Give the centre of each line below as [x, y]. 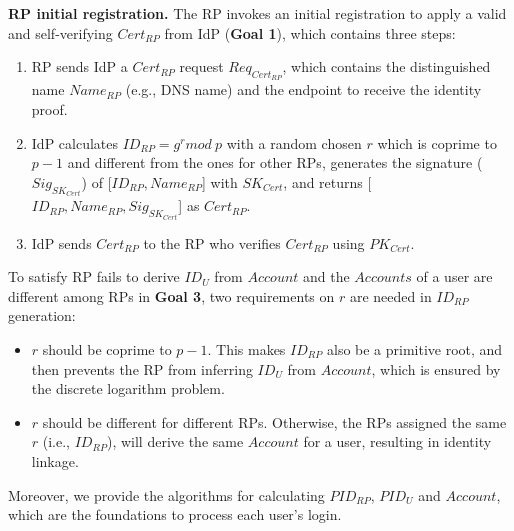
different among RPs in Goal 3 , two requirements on [171, 295]
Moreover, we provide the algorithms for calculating [166, 494]
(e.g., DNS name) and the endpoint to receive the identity [303, 89]
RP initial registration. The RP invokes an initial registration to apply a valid [257, 13]
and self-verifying [60, 32]
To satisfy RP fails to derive [94, 276]
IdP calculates [75, 142]
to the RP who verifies [212, 242]
